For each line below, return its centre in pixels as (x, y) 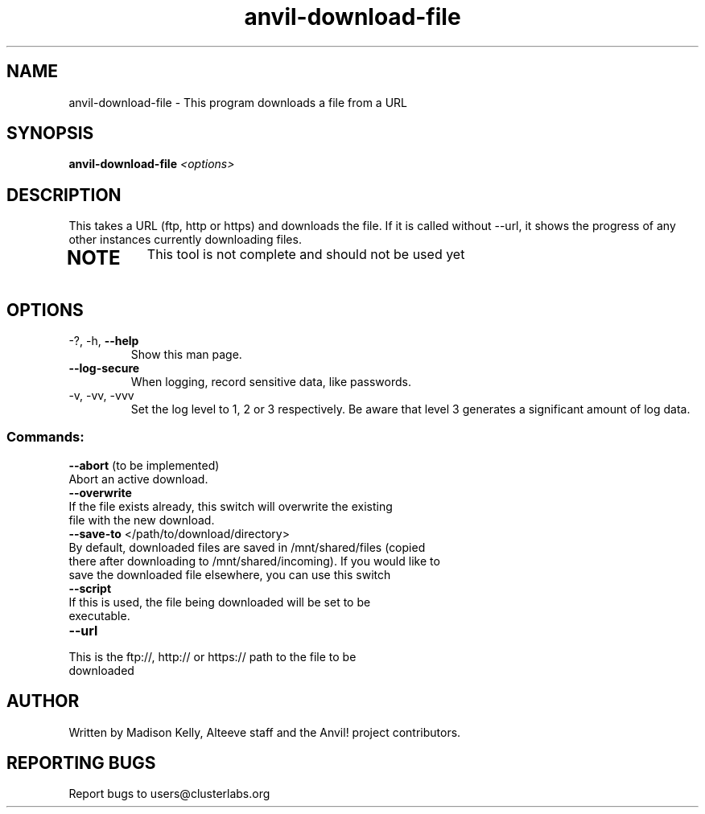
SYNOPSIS (50, 134)
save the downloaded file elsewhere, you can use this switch (230, 574)
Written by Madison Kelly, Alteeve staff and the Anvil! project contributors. (265, 732)
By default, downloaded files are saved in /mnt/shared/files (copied (247, 547)
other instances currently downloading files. (185, 240)
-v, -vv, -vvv (101, 396)
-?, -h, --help (104, 341)
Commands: (45, 437)
